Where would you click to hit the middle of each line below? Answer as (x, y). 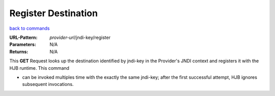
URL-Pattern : (23, 37)
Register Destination (53, 13)
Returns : (19, 52)
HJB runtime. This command (39, 68)
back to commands (30, 28)
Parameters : (23, 44)
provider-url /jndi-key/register (80, 37)
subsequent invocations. (48, 84)
